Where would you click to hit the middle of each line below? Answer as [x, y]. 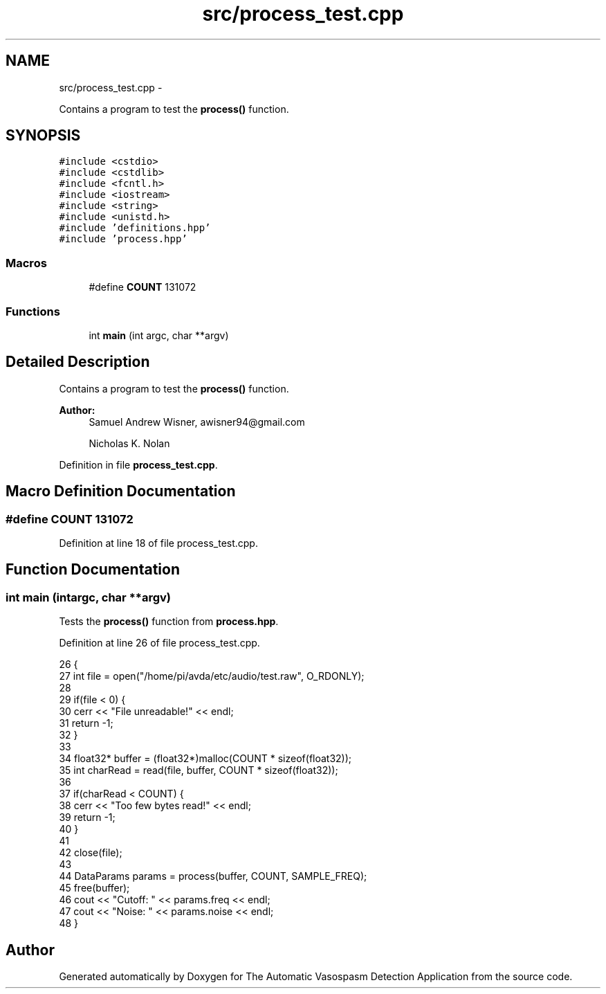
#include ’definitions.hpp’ [135, 228]
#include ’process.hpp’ [123, 239]
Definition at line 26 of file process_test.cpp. [159, 643]
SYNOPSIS [43, 136]
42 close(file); [91, 853]
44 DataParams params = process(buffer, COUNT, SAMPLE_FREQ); [213, 876]
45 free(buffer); [94, 888]
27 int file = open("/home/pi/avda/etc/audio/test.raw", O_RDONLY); [212, 676]
